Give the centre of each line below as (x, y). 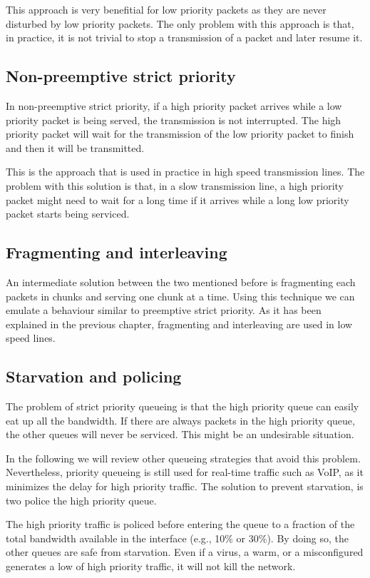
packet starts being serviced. (68, 214)
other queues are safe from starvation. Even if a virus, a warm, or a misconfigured (185, 552)
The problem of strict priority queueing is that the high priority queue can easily (183, 406)
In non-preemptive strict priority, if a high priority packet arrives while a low (174, 105)
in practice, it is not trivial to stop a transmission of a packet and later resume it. (184, 37)
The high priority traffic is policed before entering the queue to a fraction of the (180, 524)
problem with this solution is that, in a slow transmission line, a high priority (175, 185)
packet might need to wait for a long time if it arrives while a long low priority (178, 199)
